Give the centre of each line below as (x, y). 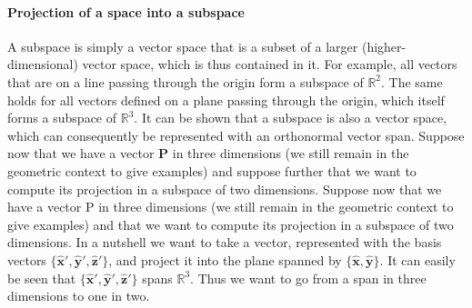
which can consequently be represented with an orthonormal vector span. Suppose (236, 135)
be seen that (42, 278)
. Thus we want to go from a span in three (308, 278)
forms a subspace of (62, 118)
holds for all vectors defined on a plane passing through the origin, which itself (226, 99)
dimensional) (43, 64)
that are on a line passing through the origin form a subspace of (186, 81)
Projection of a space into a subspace (126, 11)
